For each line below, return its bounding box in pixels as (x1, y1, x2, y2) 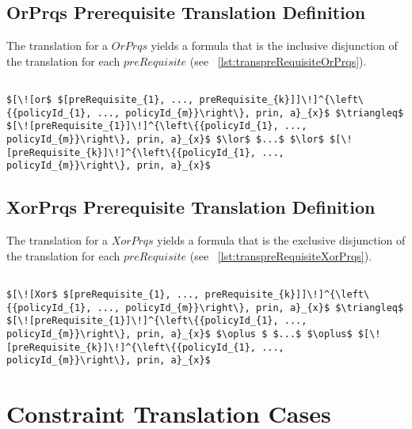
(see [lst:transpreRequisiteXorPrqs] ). (189, 247, 372, 264)
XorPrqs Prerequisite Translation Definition (6, 195, 376, 219)
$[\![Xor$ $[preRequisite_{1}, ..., (6, 289, 200, 301)
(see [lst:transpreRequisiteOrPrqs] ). (189, 52, 367, 69)
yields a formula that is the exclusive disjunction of (157, 232, 406, 249)
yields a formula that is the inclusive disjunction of (151, 37, 398, 54)
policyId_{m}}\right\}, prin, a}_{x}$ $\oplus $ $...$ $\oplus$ (6, 328, 353, 340)
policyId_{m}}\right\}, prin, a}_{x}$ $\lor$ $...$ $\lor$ (6, 134, 324, 146)
